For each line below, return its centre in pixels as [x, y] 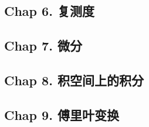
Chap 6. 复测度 [49, 11]
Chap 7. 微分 [43, 46]
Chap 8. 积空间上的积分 [74, 80]
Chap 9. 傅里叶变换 [62, 114]
